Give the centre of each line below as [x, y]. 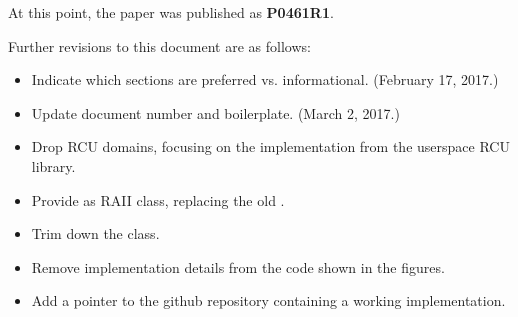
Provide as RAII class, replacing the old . [158, 199]
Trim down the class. [95, 233]
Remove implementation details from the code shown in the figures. [238, 266]
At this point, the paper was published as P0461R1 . [171, 12]
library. [53, 165]
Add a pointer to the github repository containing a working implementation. [268, 300]
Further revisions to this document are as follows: [159, 45]
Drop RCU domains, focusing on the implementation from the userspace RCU [270, 146]
